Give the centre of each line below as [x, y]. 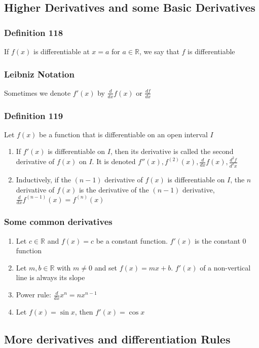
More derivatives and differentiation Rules [117, 339]
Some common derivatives [58, 222]
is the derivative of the [114, 189]
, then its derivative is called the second [172, 151]
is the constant [217, 240]
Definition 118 [34, 32]
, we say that [159, 51]
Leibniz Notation [39, 74]
